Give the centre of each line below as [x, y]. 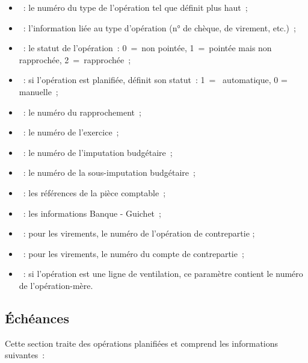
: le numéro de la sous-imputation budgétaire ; [109, 172]
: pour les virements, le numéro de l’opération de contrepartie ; [139, 233]
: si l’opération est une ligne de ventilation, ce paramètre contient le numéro [163, 274]
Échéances [37, 318]
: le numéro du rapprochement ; [82, 112]
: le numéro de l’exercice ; [71, 132]
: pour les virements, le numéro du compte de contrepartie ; [134, 253]
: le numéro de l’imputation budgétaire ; [98, 152]
